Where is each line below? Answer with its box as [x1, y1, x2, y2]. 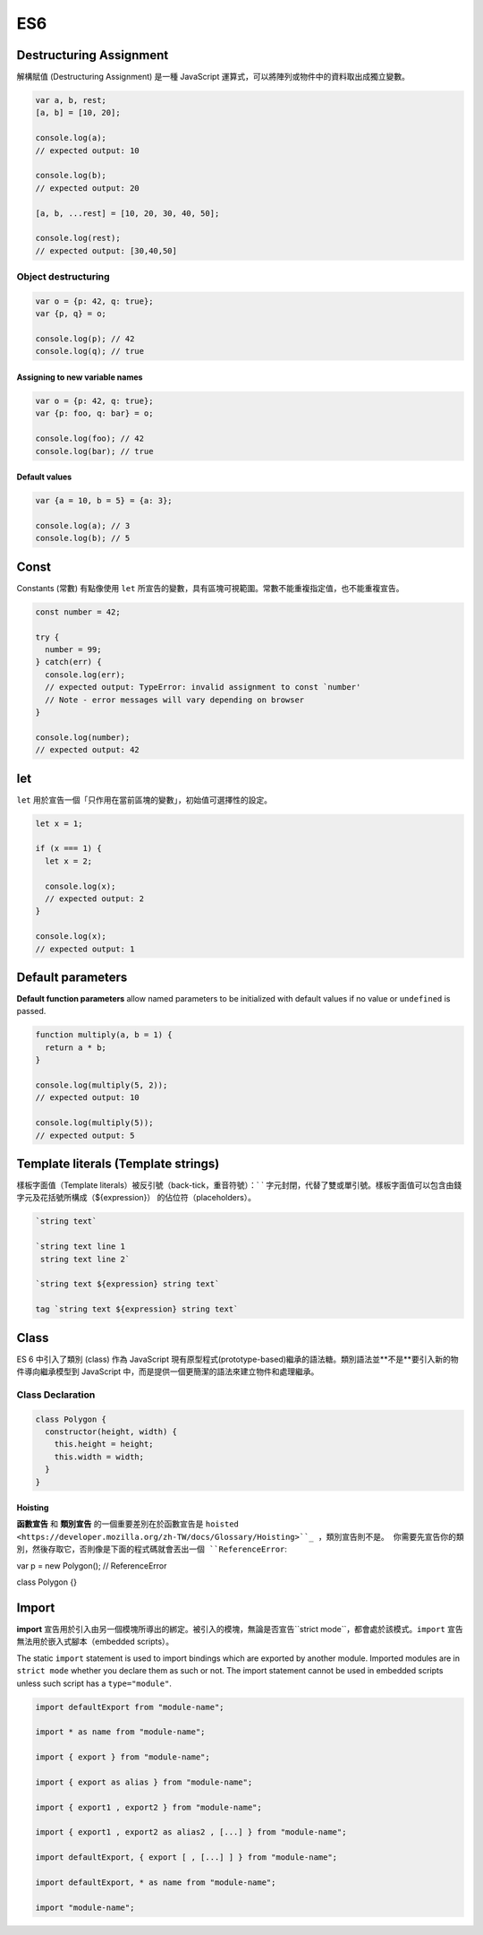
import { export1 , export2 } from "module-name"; [35, 1802, 263, 1812]
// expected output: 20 [35, 183, 140, 193]
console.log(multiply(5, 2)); [35, 1079, 168, 1090]
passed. [16, 1006, 47, 1017]
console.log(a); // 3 [35, 520, 131, 530]
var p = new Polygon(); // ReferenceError [16, 1560, 167, 1571]
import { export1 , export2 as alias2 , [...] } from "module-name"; [35, 1827, 347, 1837]
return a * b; [45, 1042, 107, 1053]
